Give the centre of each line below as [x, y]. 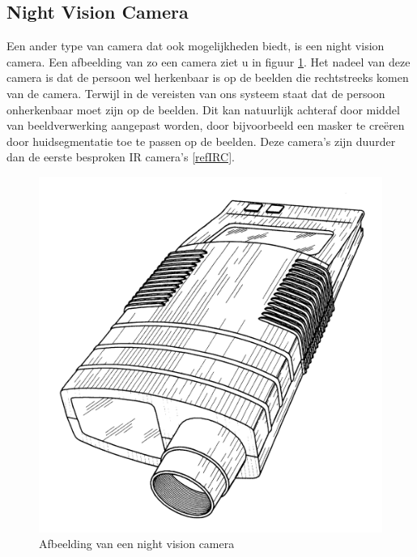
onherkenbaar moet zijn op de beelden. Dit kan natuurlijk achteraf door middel [203, 109]
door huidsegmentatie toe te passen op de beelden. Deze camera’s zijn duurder [201, 141]
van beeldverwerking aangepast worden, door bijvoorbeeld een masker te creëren [206, 125]
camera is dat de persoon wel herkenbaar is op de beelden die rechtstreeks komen [208, 77]
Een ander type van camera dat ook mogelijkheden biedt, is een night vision [196, 46]
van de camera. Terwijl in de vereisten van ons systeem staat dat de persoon [196, 93]
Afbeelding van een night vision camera [137, 544]
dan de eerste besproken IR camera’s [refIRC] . [121, 157]
